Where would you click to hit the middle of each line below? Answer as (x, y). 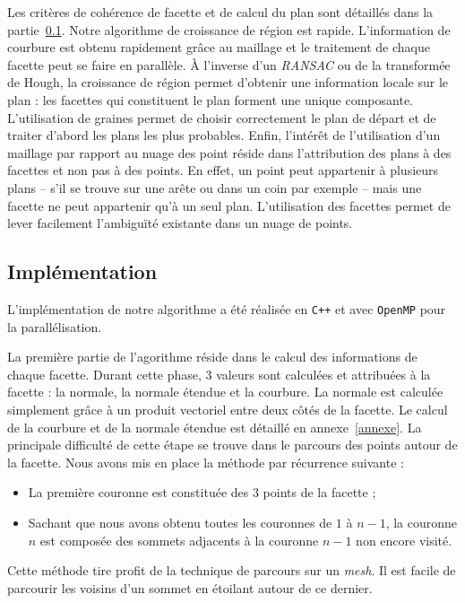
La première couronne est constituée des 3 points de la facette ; (202, 492)
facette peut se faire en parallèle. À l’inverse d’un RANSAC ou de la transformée (229, 64)
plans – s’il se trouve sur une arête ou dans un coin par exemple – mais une (215, 187)
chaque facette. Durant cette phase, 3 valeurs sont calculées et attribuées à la (219, 374)
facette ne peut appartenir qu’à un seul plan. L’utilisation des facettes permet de (229, 205)
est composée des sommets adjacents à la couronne (179, 540)
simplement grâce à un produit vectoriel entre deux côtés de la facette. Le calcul (228, 409)
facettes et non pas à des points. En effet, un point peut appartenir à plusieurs (223, 170)
